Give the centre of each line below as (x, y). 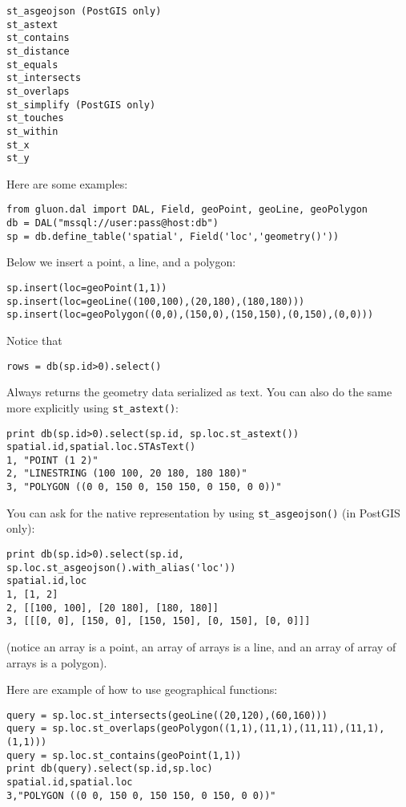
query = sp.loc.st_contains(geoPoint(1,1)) (124, 755)
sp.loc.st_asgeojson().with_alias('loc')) (121, 568)
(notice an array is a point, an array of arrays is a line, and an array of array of (201, 646)
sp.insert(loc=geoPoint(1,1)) (87, 288)
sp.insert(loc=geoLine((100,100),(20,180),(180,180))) (156, 301)
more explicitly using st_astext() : (92, 407)
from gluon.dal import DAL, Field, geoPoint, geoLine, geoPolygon (187, 210)
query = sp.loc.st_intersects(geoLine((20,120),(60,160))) (167, 715)
